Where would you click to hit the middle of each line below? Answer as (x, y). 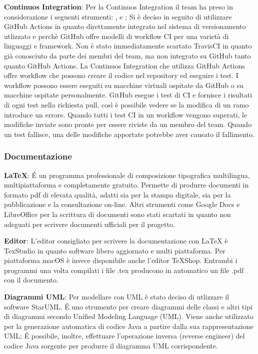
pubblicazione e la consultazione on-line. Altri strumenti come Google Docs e (122, 204)
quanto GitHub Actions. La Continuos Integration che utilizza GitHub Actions (124, 65)
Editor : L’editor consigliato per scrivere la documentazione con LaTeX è (116, 241)
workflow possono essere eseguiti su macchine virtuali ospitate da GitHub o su (124, 85)
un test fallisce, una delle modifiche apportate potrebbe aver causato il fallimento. (129, 134)
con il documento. (31, 280)
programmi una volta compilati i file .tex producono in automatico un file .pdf (124, 270)
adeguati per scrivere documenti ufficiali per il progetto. (89, 224)
